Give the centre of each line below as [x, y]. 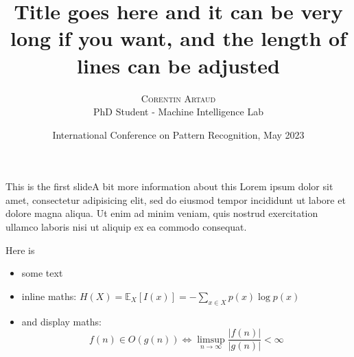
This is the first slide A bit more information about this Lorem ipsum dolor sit [169, 186]
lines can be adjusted [178, 65]
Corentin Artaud [178, 98]
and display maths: [61, 321]
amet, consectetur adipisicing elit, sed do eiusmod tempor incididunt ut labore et [176, 199]
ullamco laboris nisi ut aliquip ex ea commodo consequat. [126, 227]
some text [42, 273]
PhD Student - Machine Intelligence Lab [178, 112]
